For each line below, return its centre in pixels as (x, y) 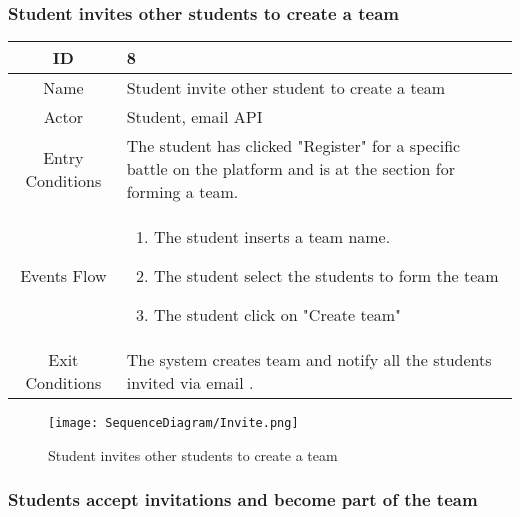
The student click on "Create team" (277, 315)
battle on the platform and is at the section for (290, 169)
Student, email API (194, 117)
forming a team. (182, 192)
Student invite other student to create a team (286, 88)
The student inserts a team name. (272, 237)
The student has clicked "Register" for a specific (293, 146)
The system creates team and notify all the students (309, 360)
